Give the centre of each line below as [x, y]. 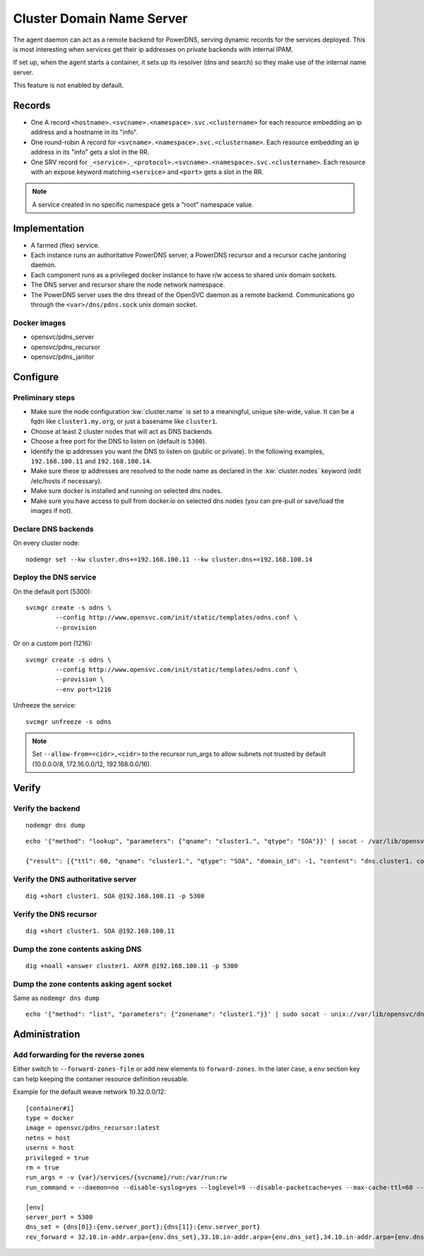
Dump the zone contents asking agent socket [93, 984]
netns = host [48, 1138]
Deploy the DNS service [55, 577]
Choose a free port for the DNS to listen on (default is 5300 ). [119, 442]
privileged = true [58, 1158]
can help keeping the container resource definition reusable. [101, 1078]
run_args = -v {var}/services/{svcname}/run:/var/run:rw [126, 1177]
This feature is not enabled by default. [68, 86]
